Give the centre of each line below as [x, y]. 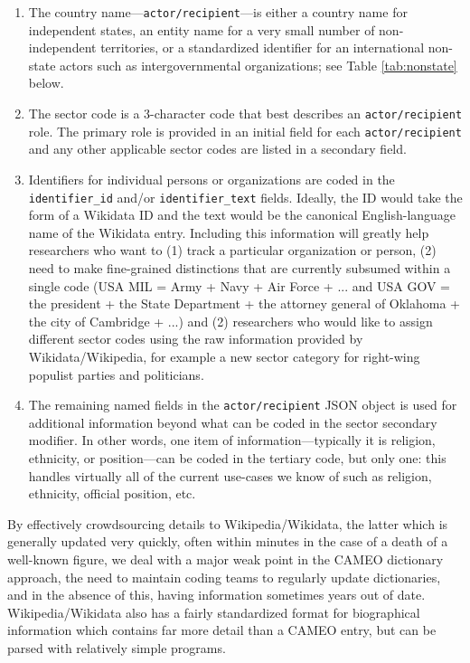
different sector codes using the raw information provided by [196, 339]
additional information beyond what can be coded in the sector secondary [233, 422]
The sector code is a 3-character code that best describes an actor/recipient [245, 114]
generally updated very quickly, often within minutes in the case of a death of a [228, 541]
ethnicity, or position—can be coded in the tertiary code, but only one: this [237, 457]
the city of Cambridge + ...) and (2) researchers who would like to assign [230, 321]
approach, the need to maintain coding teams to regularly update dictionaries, [224, 577]
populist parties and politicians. [116, 374]
